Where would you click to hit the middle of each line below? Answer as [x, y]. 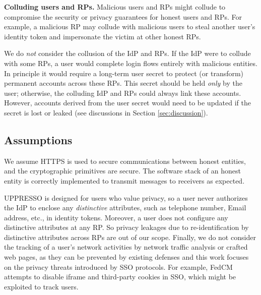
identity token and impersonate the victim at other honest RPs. [103, 36]
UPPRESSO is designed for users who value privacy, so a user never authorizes [126, 197]
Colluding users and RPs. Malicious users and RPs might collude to [115, 7]
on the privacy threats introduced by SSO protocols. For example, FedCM [118, 267]
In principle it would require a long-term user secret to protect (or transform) [124, 73]
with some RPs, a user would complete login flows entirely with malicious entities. [131, 63]
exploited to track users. [41, 286]
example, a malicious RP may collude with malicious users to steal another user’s [130, 26]
